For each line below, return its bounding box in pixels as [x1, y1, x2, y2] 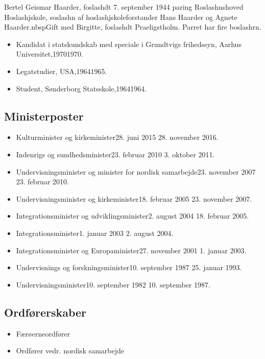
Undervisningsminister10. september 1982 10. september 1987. [16, 279, 210, 290]
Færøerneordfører [16, 328, 70, 339]
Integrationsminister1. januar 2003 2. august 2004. [16, 227, 174, 238]
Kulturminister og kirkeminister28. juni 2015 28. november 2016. [16, 132, 219, 142]
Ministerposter [4, 108, 84, 124]
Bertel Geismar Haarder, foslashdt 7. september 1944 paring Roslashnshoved [4, 2, 244, 12]
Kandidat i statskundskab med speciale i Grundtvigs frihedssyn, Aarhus [16, 38, 242, 49]
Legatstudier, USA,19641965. [16, 65, 107, 76]
